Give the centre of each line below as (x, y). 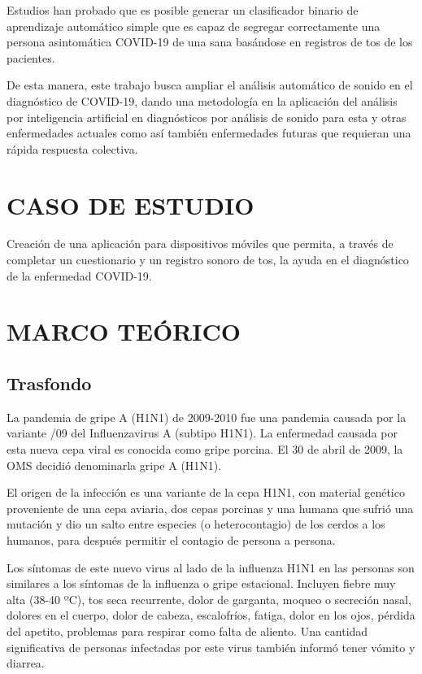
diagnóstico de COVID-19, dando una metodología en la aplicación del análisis (202, 100)
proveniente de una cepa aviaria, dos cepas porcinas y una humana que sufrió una (210, 508)
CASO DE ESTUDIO (131, 204)
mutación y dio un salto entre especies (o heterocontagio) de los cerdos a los (196, 524)
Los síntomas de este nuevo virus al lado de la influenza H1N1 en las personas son (211, 567)
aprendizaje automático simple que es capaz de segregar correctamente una (194, 26)
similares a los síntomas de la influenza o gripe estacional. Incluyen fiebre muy (201, 583)
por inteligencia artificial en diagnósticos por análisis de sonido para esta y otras (207, 117)
